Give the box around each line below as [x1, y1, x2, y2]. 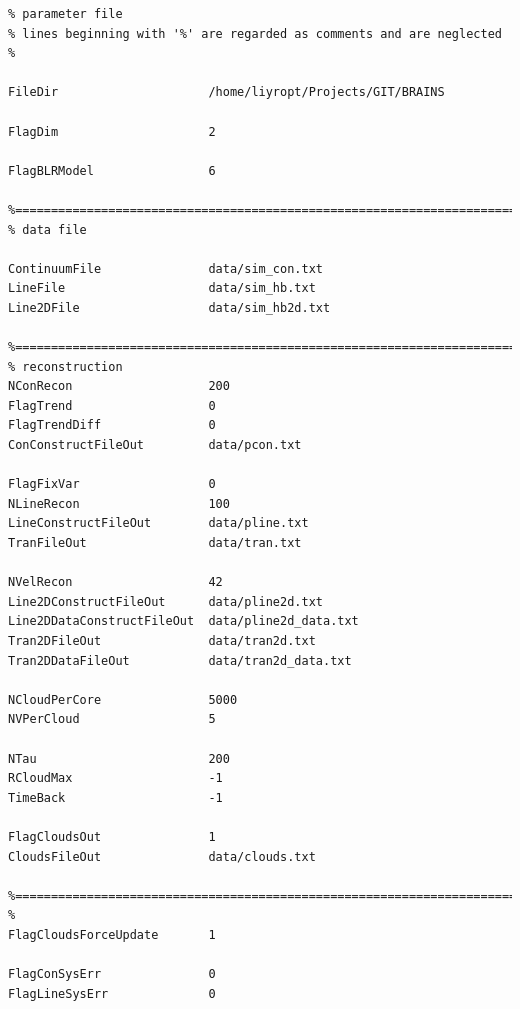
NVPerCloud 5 [8, 712, 216, 727]
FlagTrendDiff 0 [8, 418, 216, 433]
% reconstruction [8, 359, 123, 374]
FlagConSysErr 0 [8, 967, 216, 982]
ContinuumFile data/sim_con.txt [8, 261, 323, 276]
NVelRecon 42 [8, 575, 223, 590]
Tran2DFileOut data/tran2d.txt [8, 634, 316, 648]
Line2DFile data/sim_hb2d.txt [8, 300, 331, 315]
